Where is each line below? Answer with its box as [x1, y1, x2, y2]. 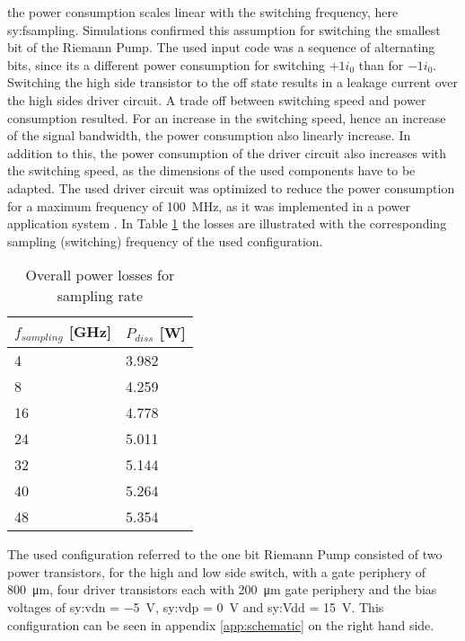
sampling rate [57, 285, 144, 307]
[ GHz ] [68, 321, 112, 343]
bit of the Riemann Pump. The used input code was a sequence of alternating [7, 38, 435, 57]
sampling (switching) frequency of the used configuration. [7, 231, 323, 250]
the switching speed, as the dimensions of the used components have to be [7, 161, 416, 180]
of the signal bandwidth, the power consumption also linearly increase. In [7, 126, 411, 145]
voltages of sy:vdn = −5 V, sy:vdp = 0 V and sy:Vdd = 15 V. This [7, 598, 384, 617]
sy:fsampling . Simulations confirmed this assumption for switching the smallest [7, 20, 441, 39]
